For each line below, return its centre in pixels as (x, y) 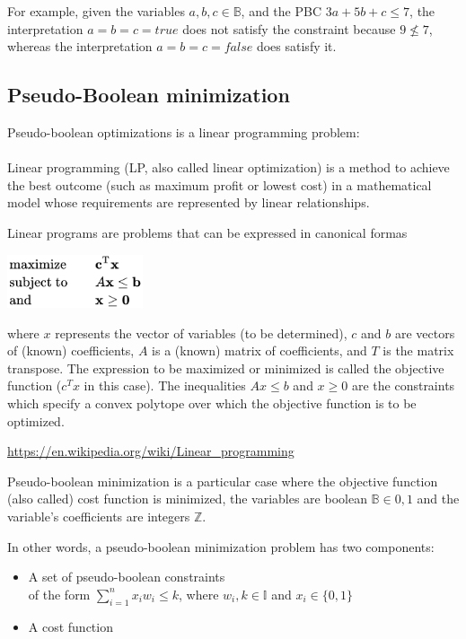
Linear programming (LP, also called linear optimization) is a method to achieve (229, 167)
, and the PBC (281, 11)
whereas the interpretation (80, 46)
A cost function (70, 626)
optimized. (36, 420)
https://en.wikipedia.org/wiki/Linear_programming (151, 451)
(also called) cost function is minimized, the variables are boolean (187, 499)
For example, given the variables (96, 11)
